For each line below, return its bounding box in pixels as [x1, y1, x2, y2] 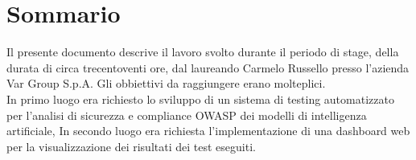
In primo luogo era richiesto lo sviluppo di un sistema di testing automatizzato [6, 90, 394, 107]
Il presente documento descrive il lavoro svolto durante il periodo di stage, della [6, 43, 399, 60]
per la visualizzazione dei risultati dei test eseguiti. [6, 137, 256, 154]
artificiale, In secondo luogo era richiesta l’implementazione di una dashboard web [6, 122, 410, 139]
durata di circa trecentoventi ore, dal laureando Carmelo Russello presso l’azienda [6, 59, 410, 76]
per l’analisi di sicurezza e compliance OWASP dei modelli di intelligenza [6, 106, 367, 123]
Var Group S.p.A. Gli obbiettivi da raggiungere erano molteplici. [6, 75, 326, 92]
